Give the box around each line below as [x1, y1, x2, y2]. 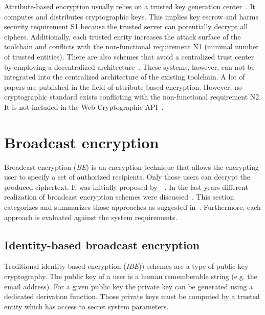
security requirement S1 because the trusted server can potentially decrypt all [4, 21, 248, 32]
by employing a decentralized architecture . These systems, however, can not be [4, 61, 255, 72]
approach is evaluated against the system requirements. [4, 211, 178, 222]
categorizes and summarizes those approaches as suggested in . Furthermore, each [4, 202, 261, 212]
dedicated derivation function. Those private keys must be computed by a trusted [4, 291, 260, 302]
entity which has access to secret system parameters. [4, 301, 169, 311]
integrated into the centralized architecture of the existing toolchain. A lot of [4, 71, 245, 82]
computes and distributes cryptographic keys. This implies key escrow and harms [4, 11, 259, 22]
